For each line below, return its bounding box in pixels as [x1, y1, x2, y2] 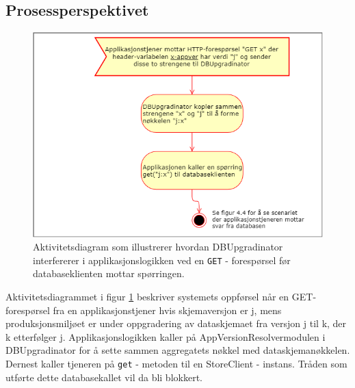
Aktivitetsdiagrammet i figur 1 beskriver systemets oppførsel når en [5, 289, 289, 303]
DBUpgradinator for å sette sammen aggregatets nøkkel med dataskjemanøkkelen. [5, 343, 350, 357]
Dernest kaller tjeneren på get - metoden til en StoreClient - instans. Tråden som [5, 356, 347, 370]
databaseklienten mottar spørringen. [33, 266, 185, 281]
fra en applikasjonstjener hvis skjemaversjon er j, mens [53, 302, 282, 317]
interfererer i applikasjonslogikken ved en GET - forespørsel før [33, 253, 291, 267]
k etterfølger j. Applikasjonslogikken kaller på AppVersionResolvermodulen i [5, 329, 326, 344]
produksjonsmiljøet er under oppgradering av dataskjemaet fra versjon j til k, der [5, 316, 347, 331]
